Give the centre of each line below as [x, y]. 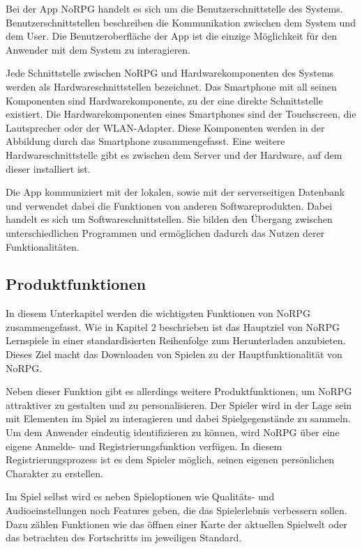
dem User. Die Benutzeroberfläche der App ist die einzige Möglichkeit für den [172, 36]
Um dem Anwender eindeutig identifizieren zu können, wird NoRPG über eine [173, 432]
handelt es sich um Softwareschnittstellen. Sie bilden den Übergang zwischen [169, 219]
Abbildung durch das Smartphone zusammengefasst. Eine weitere [145, 141]
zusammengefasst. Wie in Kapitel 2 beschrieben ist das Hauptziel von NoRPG [173, 326]
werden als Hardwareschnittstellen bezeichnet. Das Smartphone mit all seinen [171, 86]
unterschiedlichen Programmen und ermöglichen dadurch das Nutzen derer [165, 232]
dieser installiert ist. [48, 168]
